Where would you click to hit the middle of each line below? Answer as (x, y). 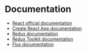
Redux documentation (35, 33)
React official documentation (42, 23)
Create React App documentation (47, 28)
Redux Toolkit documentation (42, 39)
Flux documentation (33, 44)
